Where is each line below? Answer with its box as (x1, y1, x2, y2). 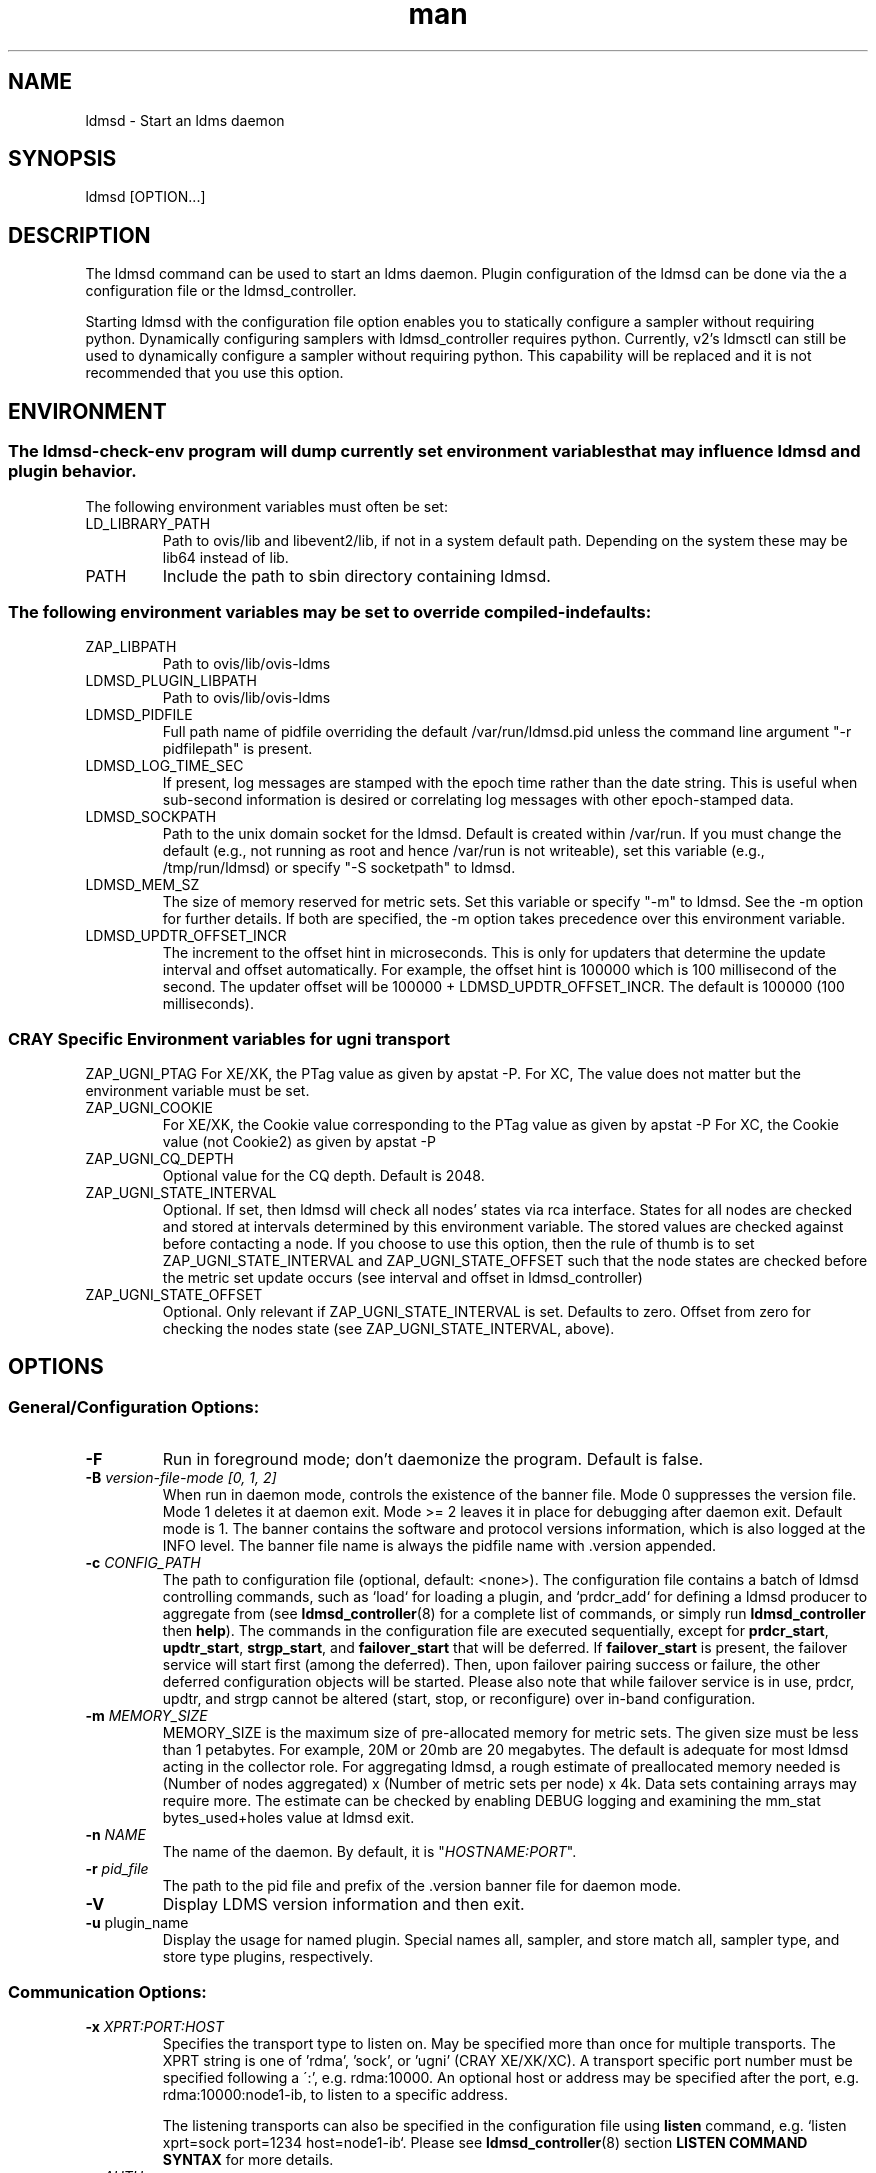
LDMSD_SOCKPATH (85, 808, 217, 826)
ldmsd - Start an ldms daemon (85, 111, 285, 129)
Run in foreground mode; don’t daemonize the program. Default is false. (162, 1449, 704, 1470)
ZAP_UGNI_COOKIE (85, 1099, 213, 1116)
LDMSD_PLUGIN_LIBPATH (85, 672, 257, 690)
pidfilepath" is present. (162, 740, 313, 758)
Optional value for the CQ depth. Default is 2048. (162, 1167, 485, 1184)
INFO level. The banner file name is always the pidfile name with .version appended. (162, 1537, 717, 1555)
